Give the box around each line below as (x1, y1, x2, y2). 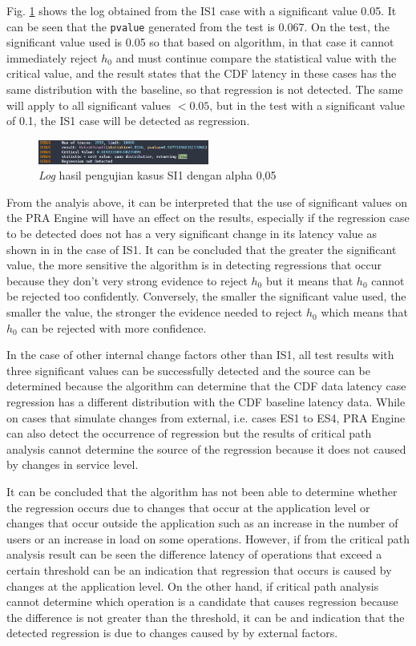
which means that (321, 304, 408, 321)
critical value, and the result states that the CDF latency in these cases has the (6, 65, 397, 82)
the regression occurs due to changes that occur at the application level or (6, 499, 370, 515)
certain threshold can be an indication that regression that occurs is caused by (6, 561, 392, 578)
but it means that (265, 272, 353, 289)
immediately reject (6, 49, 98, 66)
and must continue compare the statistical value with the (115, 49, 397, 66)
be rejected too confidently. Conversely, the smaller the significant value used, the (6, 288, 406, 305)
